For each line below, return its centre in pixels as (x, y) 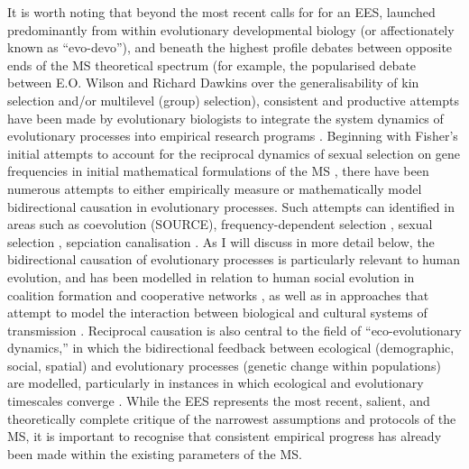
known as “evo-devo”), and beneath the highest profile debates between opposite (230, 47)
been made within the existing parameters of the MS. (155, 453)
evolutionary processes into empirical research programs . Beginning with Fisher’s (233, 136)
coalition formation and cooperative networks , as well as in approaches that (218, 294)
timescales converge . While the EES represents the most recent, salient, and (219, 401)
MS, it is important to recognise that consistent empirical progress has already (225, 436)
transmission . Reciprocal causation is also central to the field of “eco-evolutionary (234, 330)
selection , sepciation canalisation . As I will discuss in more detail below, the (221, 241)
